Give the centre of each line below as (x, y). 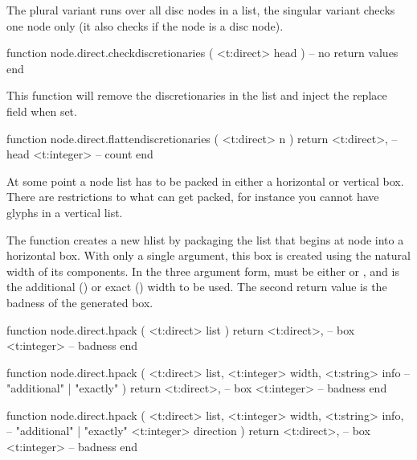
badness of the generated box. (80, 302)
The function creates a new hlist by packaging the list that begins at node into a (205, 239)
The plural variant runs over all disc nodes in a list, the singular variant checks (201, 10)
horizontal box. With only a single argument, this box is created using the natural (208, 255)
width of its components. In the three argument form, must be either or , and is (203, 271)
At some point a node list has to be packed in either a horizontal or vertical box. (205, 181)
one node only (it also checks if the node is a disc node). (145, 25)
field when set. (42, 111)
